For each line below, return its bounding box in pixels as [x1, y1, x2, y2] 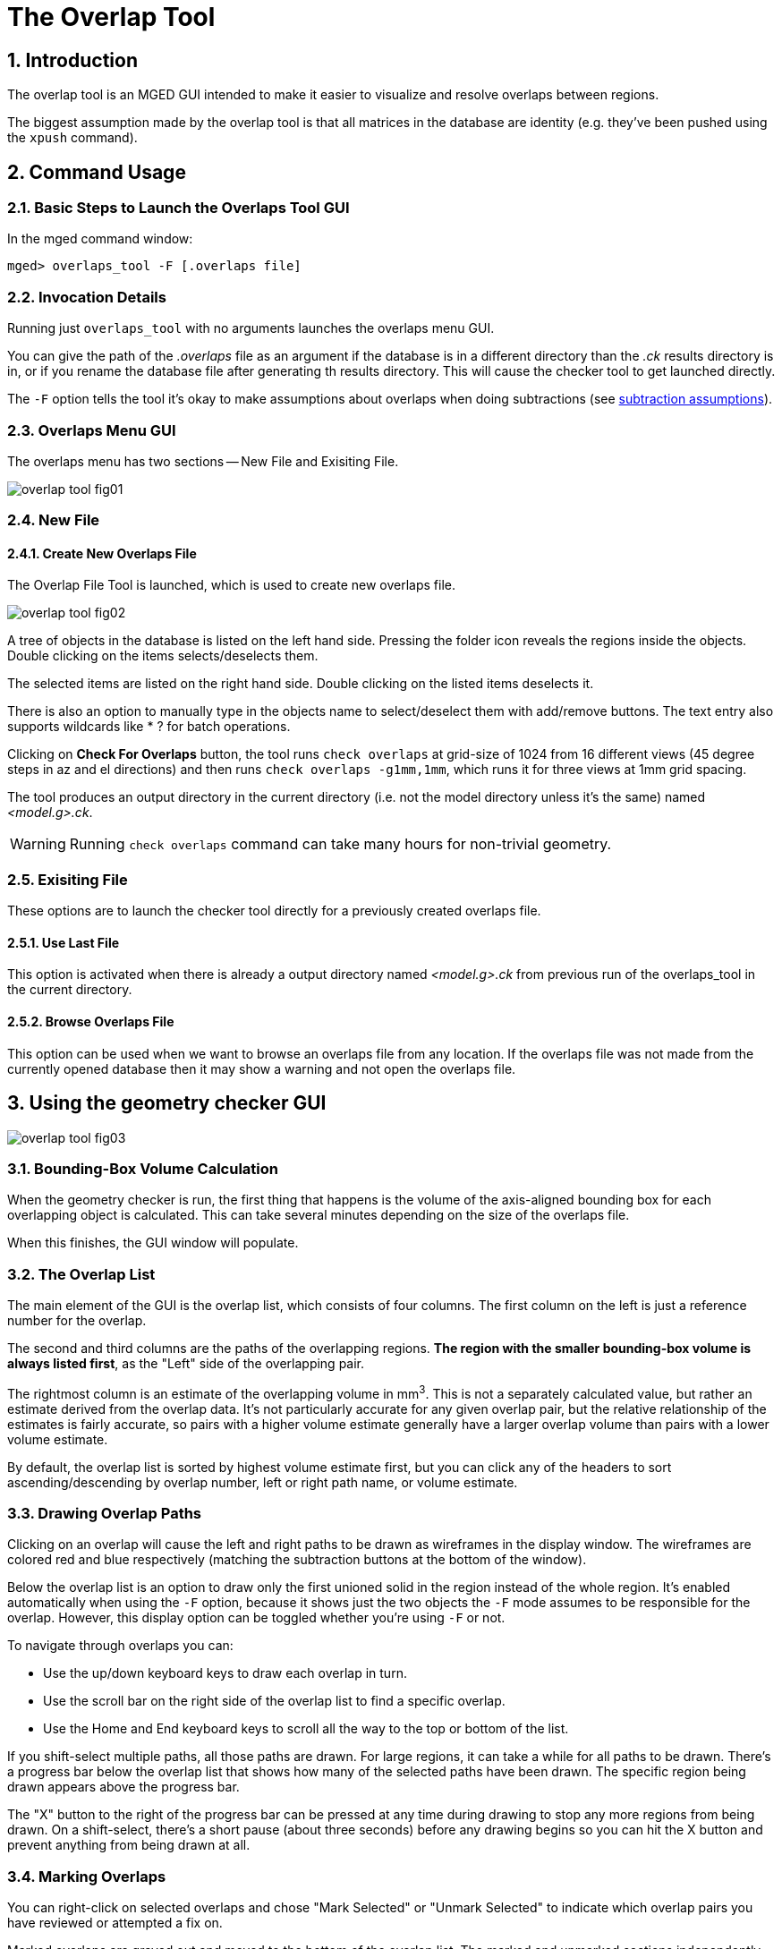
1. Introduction [7, 48, 138, 72]
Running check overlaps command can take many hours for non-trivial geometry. [69, 835, 612, 854]
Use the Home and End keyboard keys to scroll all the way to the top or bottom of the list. [43, 1721, 569, 1737]
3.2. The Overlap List [7, 1264, 156, 1283]
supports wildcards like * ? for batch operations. [7, 719, 291, 735]
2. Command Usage [7, 160, 186, 183]
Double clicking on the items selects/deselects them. [7, 648, 319, 664]
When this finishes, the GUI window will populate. [7, 1235, 299, 1251]
